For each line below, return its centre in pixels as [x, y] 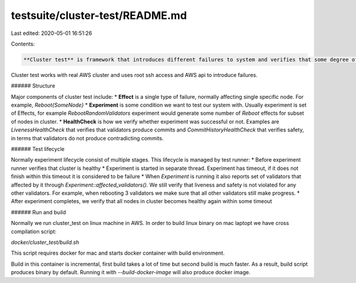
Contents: [23, 44]
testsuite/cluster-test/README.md [99, 15]
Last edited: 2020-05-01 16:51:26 [51, 33]
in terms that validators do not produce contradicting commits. [88, 138]
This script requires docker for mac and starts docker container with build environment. [118, 253]
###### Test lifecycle [38, 149]
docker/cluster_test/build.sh [45, 242]
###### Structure [33, 86]
